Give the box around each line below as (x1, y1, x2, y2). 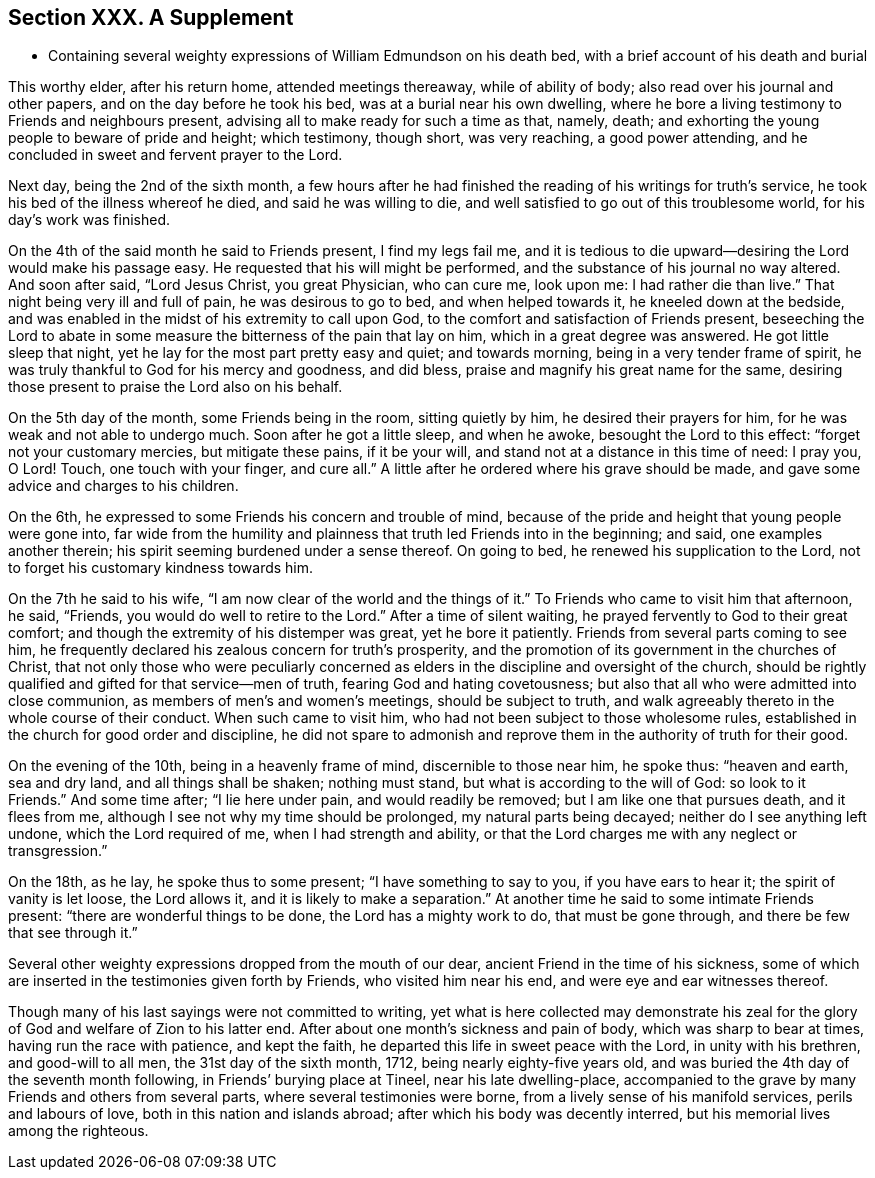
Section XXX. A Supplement (8, 5, 294, 30)
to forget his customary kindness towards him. (8, 559, 314, 577)
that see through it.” (8, 924, 138, 942)
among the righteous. (8, 1122, 149, 1140)
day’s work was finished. (8, 211, 171, 229)
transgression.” (8, 842, 108, 860)
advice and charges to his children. (8, 477, 239, 495)
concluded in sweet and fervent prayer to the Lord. (8, 146, 343, 164)
